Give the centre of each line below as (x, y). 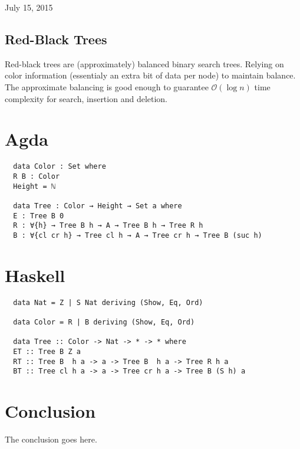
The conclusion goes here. (51, 439)
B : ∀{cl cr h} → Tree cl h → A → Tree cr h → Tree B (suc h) (138, 235)
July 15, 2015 (29, 7)
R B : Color (37, 176)
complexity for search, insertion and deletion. (86, 98)
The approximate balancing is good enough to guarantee (107, 86)
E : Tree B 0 (39, 216)
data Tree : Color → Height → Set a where (98, 206)
